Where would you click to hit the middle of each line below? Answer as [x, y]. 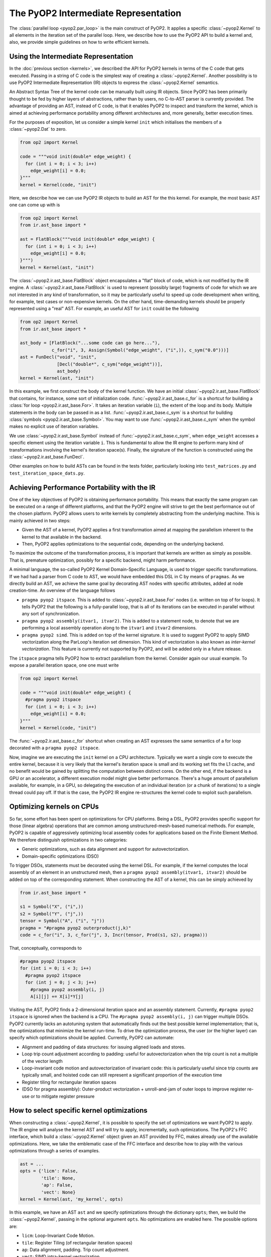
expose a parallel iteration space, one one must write [64, 665]
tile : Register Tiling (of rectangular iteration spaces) [77, 1242]
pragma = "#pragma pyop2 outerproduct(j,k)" [76, 928]
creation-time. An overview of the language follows [62, 590]
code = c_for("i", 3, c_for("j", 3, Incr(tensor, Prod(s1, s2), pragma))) [114, 935]
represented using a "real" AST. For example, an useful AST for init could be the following [104, 309]
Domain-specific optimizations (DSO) [60, 856]
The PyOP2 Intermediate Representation [95, 13]
